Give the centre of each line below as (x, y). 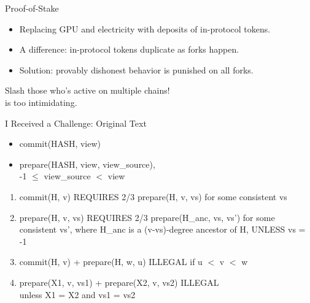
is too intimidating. (41, 102)
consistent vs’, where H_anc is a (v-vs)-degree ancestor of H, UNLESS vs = (162, 229)
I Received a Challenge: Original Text (76, 123)
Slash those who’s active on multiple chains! (87, 90)
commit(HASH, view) (60, 144)
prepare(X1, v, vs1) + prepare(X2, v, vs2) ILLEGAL (119, 282)
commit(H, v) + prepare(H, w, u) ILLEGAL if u (111, 262)
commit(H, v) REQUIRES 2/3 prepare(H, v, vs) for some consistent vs (153, 196)
